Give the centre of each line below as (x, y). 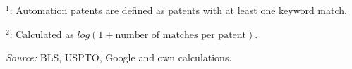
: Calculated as (42, 33)
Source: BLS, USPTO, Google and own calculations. (119, 57)
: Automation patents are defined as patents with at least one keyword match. (178, 10)
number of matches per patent (181, 35)
